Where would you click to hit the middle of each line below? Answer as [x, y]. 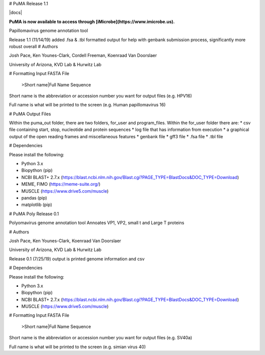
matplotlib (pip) [37, 205]
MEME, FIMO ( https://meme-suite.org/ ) [61, 184]
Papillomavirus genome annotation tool [49, 31]
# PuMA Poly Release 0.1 [34, 214]
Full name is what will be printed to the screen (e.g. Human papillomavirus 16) [87, 105]
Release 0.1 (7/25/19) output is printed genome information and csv [77, 259]
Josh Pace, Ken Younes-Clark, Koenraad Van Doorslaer [65, 241]
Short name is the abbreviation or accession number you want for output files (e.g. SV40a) [101, 338]
